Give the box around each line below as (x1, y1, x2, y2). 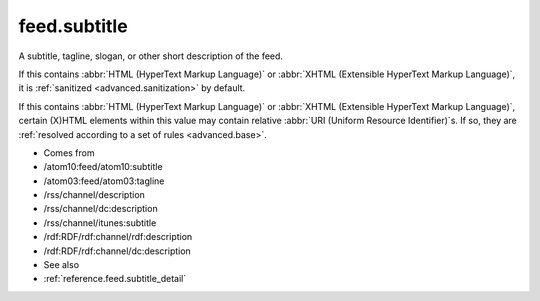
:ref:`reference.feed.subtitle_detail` (43, 273, 187, 285)
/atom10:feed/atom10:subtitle (43, 161, 164, 173)
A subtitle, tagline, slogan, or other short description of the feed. (18, 50, 284, 62)
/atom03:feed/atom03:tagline (43, 175, 165, 187)
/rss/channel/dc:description (43, 203, 159, 215)
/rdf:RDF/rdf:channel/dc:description (43, 245, 192, 257)
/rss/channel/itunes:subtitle (43, 216, 157, 229)
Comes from (43, 146, 95, 159)
